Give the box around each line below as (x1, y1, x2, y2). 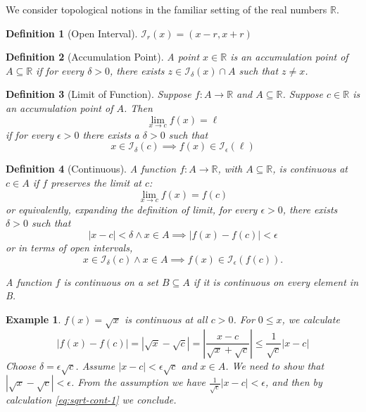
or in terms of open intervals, (6, 239, 133, 254)
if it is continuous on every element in (193, 274, 359, 289)
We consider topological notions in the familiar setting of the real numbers (6, 2, 327, 16)
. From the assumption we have (70, 375, 206, 389)
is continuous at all (124, 311, 208, 326)
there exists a (82, 127, 139, 142)
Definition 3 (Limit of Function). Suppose (6, 87, 191, 101)
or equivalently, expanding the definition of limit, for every (6, 201, 258, 216)
